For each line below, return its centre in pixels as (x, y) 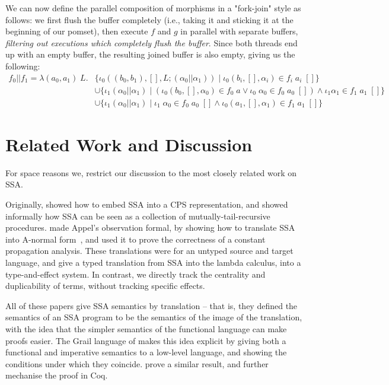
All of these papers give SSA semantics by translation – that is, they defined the (152, 305)
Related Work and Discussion (129, 144)
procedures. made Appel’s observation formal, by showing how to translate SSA (150, 227)
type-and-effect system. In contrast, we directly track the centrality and (135, 274)
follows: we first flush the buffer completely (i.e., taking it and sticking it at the (149, 19)
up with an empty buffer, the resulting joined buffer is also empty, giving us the (150, 54)
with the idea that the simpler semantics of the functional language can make (146, 328)
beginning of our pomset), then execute (77, 31)
